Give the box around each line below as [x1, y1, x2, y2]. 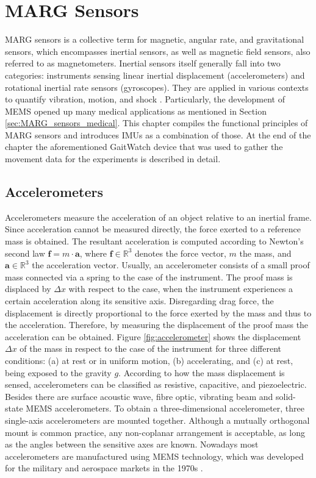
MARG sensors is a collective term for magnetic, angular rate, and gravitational [5, 33, 304, 46]
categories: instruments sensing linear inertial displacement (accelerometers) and [5, 68, 305, 81]
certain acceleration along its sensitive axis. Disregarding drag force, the [5, 294, 274, 307]
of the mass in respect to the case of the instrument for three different [20, 342, 282, 355]
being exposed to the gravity [5, 366, 112, 379]
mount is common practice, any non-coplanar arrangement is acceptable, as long [5, 426, 305, 438]
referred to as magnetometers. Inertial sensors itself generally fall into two [5, 57, 281, 70]
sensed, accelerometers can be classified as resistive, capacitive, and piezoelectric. [5, 378, 307, 391]
